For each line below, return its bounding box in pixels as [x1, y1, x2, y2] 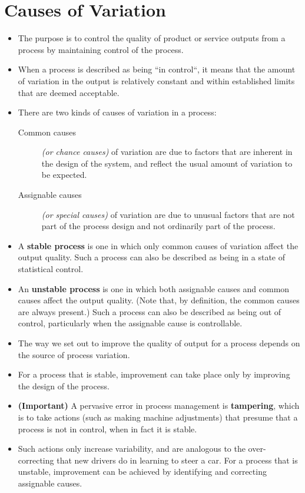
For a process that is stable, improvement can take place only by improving [18, 368, 290, 380]
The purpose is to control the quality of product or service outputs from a [18, 32, 286, 44]
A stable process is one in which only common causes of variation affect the [18, 239, 299, 252]
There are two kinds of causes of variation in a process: [18, 106, 217, 118]
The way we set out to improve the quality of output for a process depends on [18, 337, 300, 349]
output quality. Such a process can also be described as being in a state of [18, 251, 286, 263]
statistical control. [18, 263, 84, 275]
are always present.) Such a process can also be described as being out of [18, 305, 281, 317]
